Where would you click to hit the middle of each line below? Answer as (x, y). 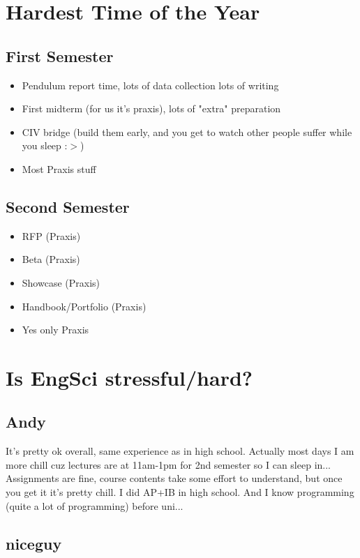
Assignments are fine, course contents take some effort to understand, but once (174, 478)
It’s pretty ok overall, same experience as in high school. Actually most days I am (180, 451)
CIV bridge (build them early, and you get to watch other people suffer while (187, 131)
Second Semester (68, 206)
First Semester (60, 55)
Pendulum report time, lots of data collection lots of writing (150, 85)
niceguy (34, 543)
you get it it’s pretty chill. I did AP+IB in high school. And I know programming (180, 492)
